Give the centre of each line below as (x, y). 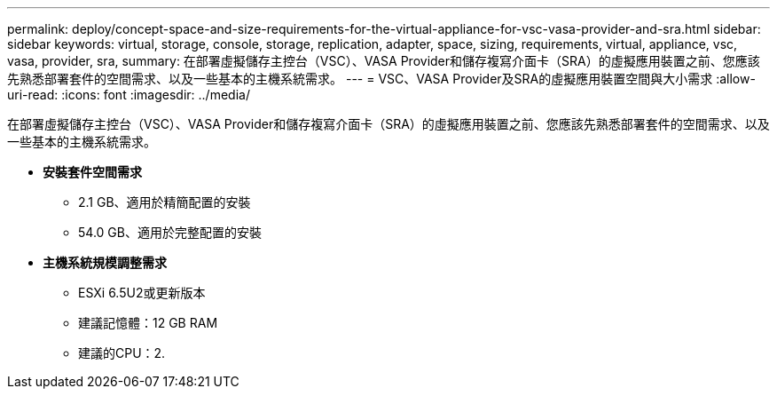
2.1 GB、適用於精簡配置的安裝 (165, 202)
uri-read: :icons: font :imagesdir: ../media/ (129, 95)
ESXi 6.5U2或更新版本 (142, 293)
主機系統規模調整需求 (105, 262)
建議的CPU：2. (122, 353)
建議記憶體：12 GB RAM (148, 323)
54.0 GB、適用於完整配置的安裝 (170, 232)
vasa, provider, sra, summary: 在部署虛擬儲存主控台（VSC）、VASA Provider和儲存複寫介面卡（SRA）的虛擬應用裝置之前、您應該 (384, 61)
